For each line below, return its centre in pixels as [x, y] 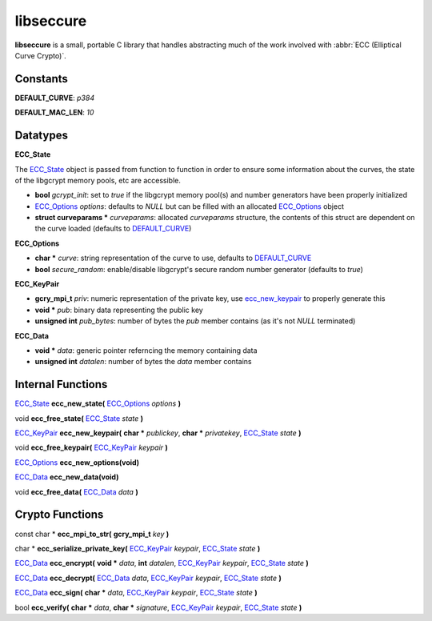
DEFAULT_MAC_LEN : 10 [54, 113]
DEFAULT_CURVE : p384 [55, 98]
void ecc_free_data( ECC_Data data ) [77, 491]
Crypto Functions [59, 515]
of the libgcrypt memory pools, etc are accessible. [98, 180]
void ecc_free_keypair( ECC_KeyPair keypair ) [91, 447]
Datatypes [41, 136]
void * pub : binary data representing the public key [119, 310]
